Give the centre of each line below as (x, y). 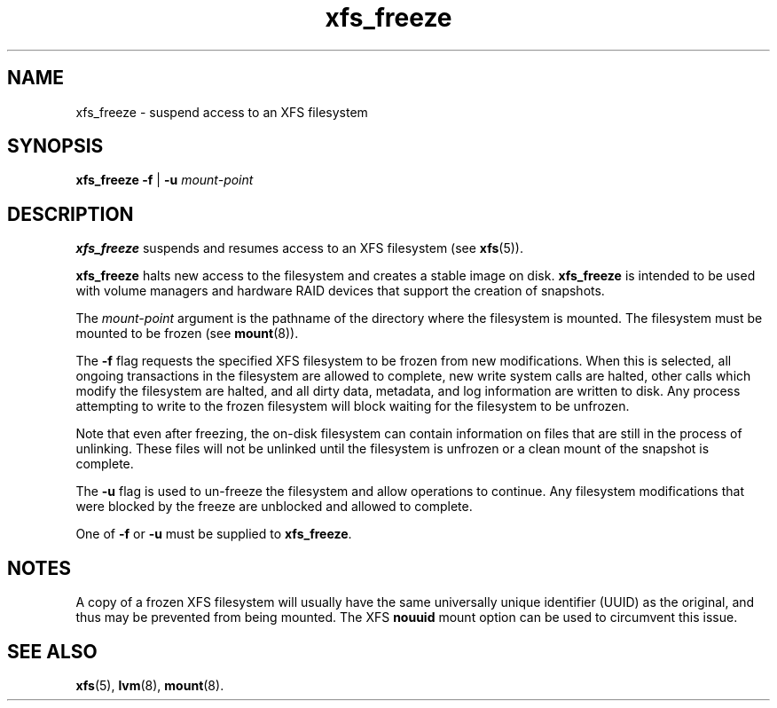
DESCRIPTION (71, 214)
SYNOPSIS (55, 146)
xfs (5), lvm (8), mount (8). (150, 685)
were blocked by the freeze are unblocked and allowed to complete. (274, 507)
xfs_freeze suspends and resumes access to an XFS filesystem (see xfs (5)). (300, 248)
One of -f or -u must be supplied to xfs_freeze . (214, 534)
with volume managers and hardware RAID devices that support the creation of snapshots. (340, 291)
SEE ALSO (52, 651)
